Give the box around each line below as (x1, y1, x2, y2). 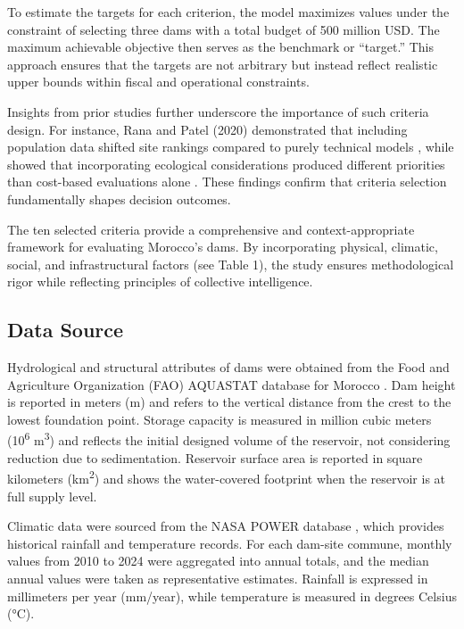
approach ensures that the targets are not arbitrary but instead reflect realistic (7, 54, 438, 73)
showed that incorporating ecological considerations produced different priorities (7, 154, 445, 173)
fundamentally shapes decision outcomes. (7, 189, 231, 208)
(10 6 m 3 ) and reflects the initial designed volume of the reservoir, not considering (7, 428, 451, 450)
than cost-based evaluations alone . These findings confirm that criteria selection (7, 172, 447, 191)
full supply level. (7, 486, 97, 505)
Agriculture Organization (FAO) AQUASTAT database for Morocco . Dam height (7, 375, 456, 393)
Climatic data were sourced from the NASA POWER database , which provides (7, 517, 444, 535)
